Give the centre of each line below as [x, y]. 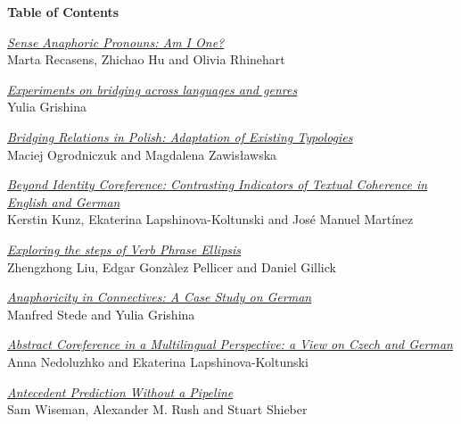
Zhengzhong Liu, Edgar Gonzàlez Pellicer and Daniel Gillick [172, 266]
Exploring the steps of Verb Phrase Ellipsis [124, 249]
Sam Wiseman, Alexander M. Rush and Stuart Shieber [157, 409]
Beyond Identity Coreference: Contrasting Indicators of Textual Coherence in [218, 184]
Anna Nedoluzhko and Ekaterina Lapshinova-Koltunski [158, 361]
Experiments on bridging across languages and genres [152, 89]
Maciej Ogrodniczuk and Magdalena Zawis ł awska [142, 154]
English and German [64, 201]
